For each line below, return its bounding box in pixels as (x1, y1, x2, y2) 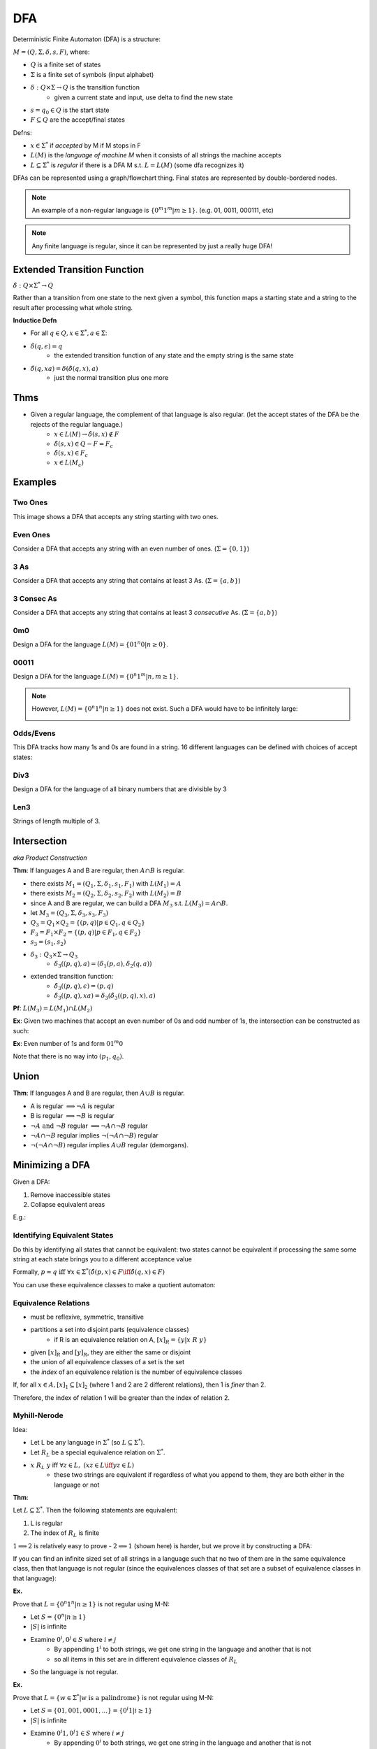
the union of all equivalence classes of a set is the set (30, 1358, 185, 1366)
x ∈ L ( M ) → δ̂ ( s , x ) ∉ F (54, 430, 119, 439)
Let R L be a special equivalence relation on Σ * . (30, 1447, 165, 1458)
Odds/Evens (13, 728, 56, 738)
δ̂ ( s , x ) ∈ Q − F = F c (54, 439, 113, 449)
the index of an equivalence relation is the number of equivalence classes (30, 1368, 242, 1376)
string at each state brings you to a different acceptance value (13, 1254, 192, 1263)
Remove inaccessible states (30, 1190, 111, 1199)
